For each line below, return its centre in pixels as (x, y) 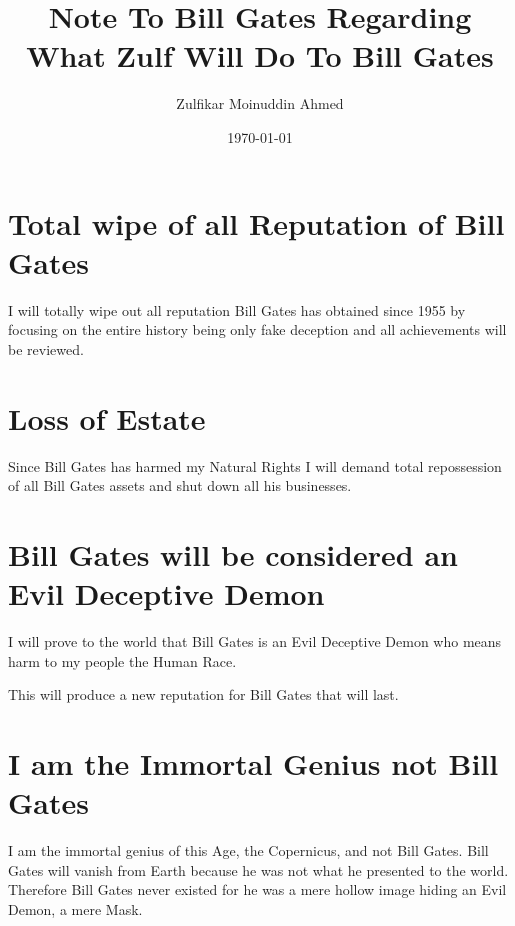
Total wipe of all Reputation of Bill (256, 222)
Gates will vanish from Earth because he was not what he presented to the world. (258, 869)
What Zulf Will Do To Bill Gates (260, 55)
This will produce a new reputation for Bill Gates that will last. (203, 694)
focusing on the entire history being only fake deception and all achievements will (257, 329)
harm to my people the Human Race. (122, 660)
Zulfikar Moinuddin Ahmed (260, 103)
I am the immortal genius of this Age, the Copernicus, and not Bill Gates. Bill (248, 850)
